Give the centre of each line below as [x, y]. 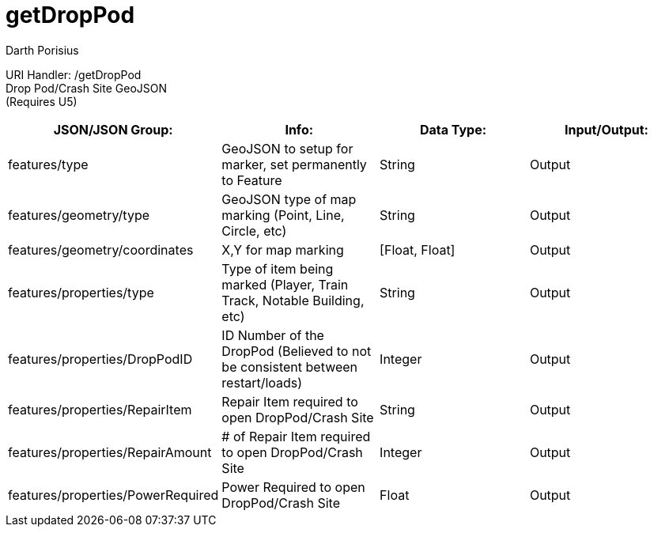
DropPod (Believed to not [297, 351]
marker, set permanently [294, 164]
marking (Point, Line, [283, 215]
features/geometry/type [79, 215]
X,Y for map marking [283, 249]
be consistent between [290, 367]
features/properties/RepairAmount [110, 452]
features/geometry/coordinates [101, 249]
